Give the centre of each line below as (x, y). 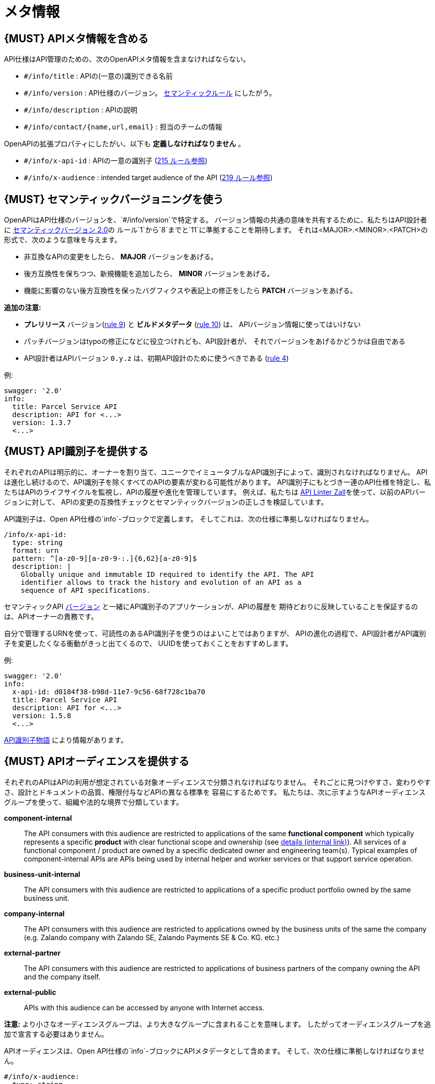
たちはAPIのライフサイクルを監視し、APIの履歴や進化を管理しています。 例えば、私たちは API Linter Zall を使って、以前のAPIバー (215, 492)
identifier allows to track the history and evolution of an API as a (161, 582)
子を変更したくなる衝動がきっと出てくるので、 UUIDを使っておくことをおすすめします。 (148, 643)
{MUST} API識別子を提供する (76, 451)
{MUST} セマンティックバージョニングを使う (114, 199)
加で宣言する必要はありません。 (56, 1034)
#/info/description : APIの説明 (81, 110)
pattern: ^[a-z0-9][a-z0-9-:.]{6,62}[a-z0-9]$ (104, 558)
